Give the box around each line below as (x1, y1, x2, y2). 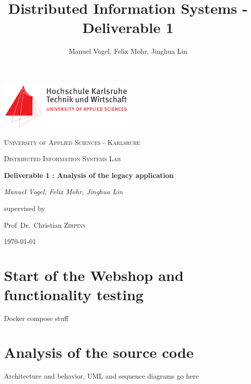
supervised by (4, 203, 45, 213)
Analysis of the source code (4, 342, 194, 362)
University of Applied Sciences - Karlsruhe (4, 137, 140, 147)
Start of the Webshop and (4, 265, 184, 285)
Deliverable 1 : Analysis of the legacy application (4, 170, 174, 180)
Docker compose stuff (4, 313, 68, 323)
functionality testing (4, 284, 144, 305)
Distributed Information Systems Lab (4, 153, 121, 164)
